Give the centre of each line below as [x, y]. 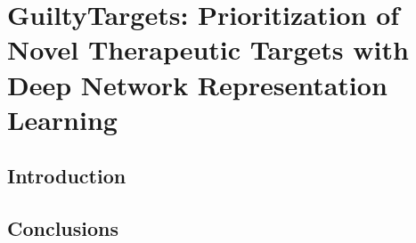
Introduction [67, 176]
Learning [62, 119]
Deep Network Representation [197, 84]
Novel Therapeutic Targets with [208, 49]
